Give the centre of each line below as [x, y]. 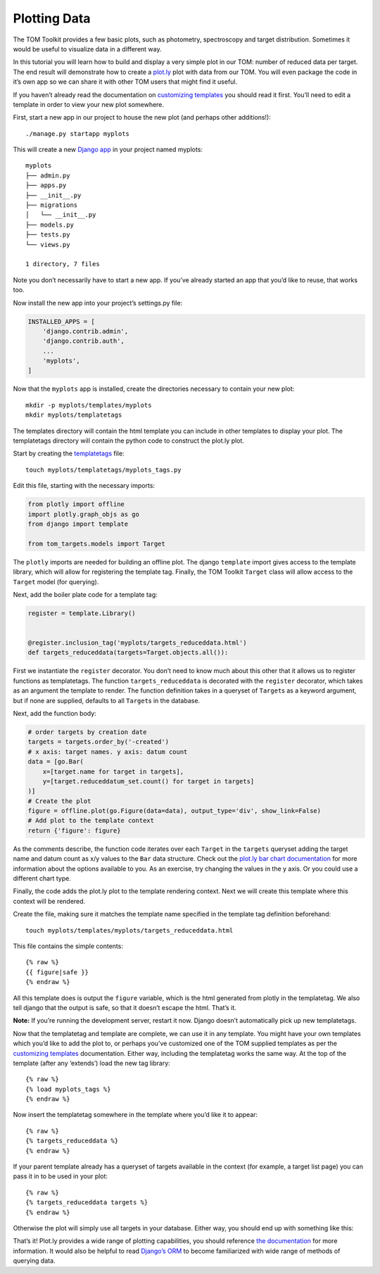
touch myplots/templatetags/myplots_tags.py [104, 469]
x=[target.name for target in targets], [113, 771]
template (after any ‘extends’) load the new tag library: [91, 1063]
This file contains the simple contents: [68, 946]
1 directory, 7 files [63, 264]
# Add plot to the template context [91, 821]
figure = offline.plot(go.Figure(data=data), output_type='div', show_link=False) [175, 811]
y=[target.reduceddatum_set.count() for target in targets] [148, 781]
